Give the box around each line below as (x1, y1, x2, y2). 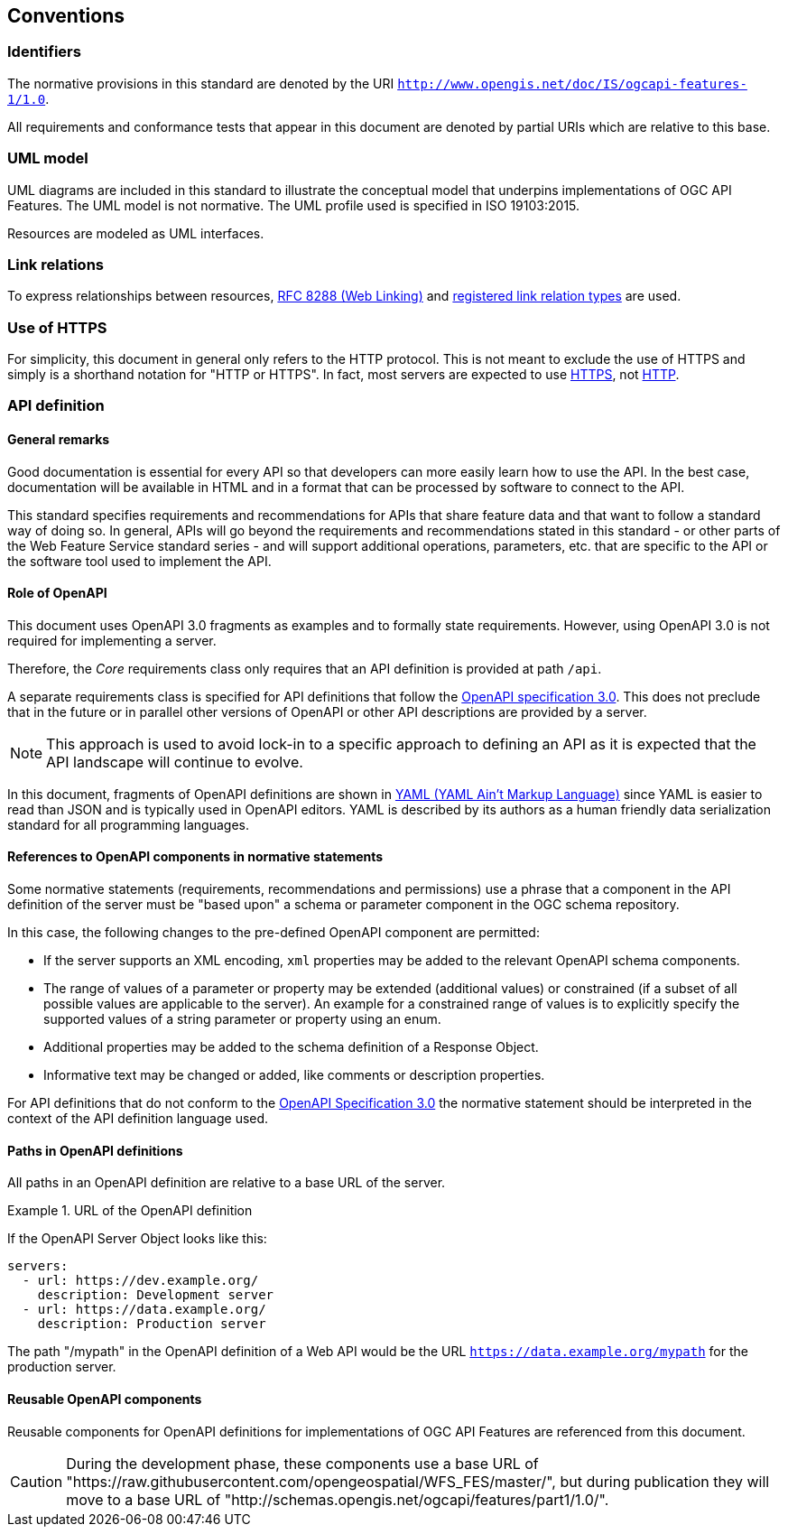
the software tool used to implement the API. (7, 553, 272, 569)
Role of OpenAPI (7, 585, 107, 601)
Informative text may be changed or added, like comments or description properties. (43, 1067, 545, 1083)
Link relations (7, 255, 104, 274)
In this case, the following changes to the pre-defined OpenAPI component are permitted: (7, 925, 540, 941)
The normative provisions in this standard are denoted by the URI (7, 75, 394, 91)
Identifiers (7, 42, 81, 61)
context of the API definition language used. (7, 1111, 269, 1127)
